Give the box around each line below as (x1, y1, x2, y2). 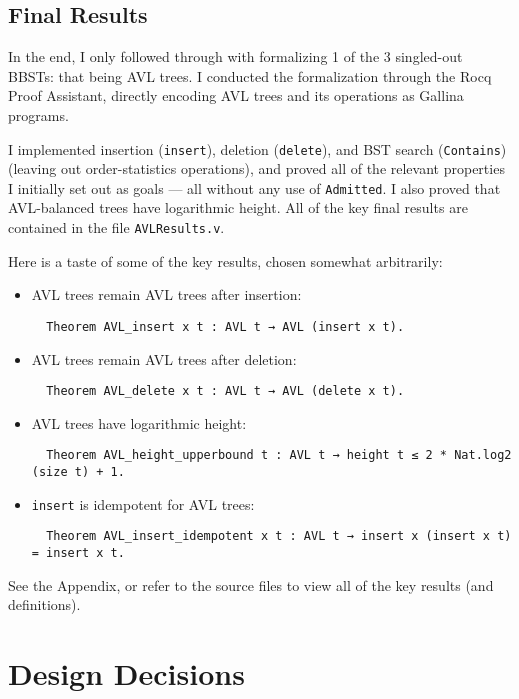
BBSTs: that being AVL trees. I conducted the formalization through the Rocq (8, 65, 492, 86)
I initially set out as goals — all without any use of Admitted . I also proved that (8, 177, 501, 198)
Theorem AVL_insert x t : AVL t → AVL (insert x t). (46, 319, 405, 334)
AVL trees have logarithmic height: (31, 412, 247, 433)
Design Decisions (8, 653, 245, 694)
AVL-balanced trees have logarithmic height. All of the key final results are (8, 197, 468, 218)
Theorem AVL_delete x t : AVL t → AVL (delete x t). (46, 384, 405, 399)
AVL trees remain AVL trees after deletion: (31, 348, 297, 369)
